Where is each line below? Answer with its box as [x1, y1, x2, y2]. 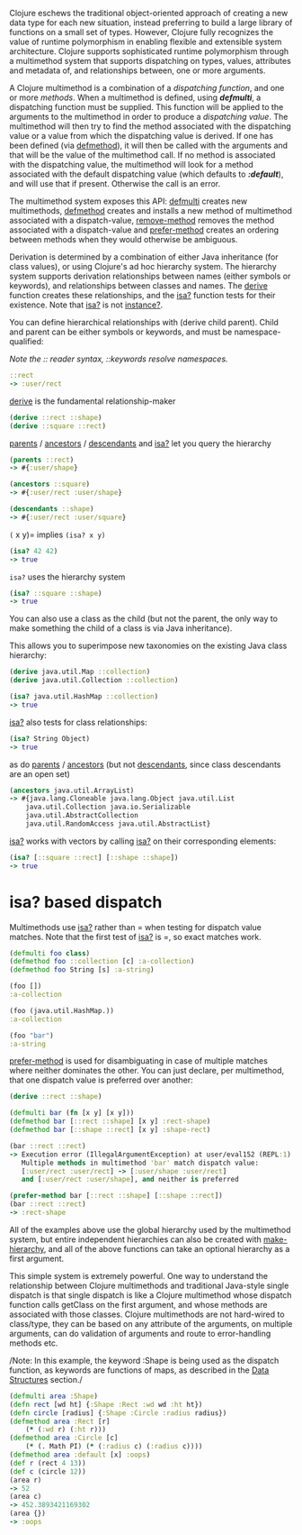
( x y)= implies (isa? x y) [9, 529, 106, 540]
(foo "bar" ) [9, 1031, 54, 1040]
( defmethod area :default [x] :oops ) [9, 1450, 151, 1459]
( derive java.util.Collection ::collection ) [9, 676, 179, 685]
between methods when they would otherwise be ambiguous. [9, 234, 238, 244]
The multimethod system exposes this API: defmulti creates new [9, 196, 248, 206]
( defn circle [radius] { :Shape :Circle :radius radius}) [9, 1408, 227, 1418]
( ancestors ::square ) [9, 480, 91, 489]
